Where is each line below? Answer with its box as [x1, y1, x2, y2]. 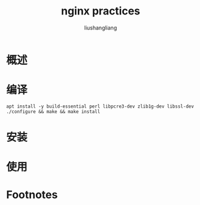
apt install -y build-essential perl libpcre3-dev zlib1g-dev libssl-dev [6, 103, 195, 109]
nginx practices [60, 4, 141, 18]
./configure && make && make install [6, 108, 101, 115]
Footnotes [6, 188, 58, 202]
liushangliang [84, 24, 117, 31]
